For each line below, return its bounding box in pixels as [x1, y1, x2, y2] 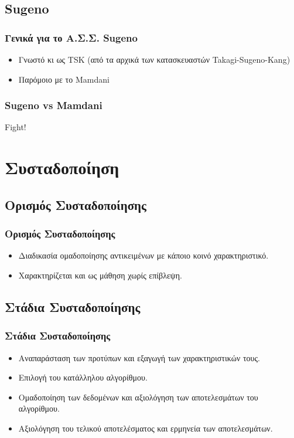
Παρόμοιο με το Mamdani [18, 73, 110, 85]
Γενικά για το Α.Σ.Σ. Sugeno [5, 30, 138, 45]
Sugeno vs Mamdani [5, 98, 102, 113]
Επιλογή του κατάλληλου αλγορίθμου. [18, 371, 148, 383]
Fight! [5, 121, 26, 133]
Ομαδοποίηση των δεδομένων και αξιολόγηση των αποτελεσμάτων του [18, 391, 258, 403]
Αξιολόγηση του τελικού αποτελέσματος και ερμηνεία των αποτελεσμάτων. [18, 422, 273, 434]
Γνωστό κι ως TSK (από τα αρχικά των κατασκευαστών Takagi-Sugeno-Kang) [18, 53, 290, 65]
